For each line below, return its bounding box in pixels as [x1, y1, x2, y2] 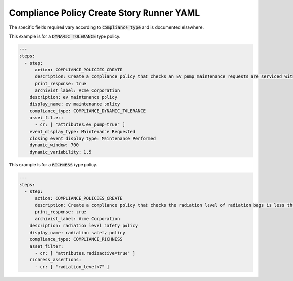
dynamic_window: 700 [29, 142, 79, 148]
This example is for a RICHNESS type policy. [9, 162, 98, 167]
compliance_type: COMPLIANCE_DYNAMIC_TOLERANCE [29, 108, 146, 114]
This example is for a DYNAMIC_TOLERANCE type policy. [9, 33, 121, 39]
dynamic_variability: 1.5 [29, 149, 92, 155]
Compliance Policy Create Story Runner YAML [9, 7, 200, 18]
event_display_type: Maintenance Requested [29, 129, 135, 134]
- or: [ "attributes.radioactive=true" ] [35, 250, 135, 256]
